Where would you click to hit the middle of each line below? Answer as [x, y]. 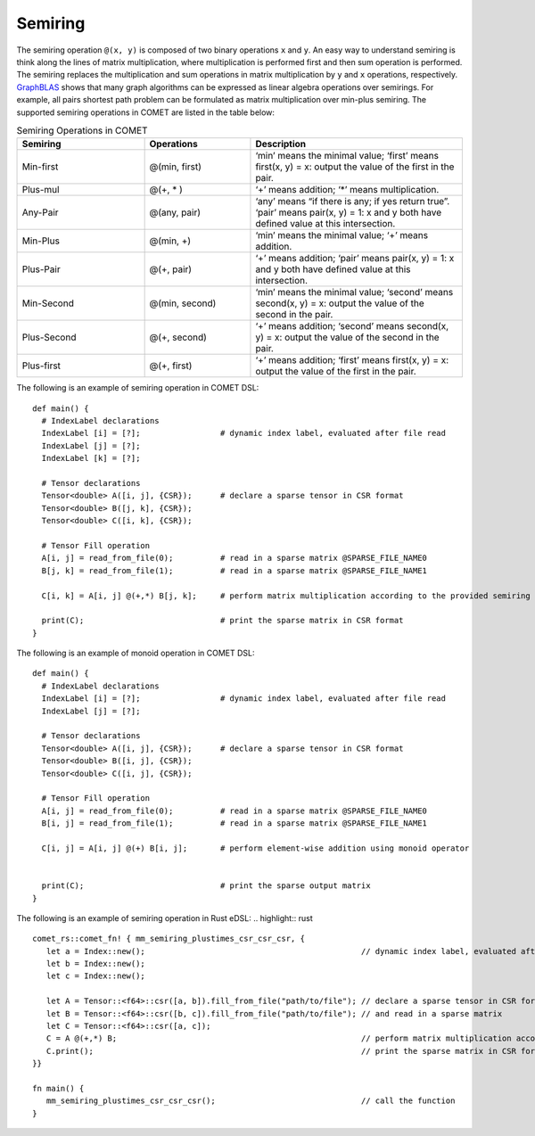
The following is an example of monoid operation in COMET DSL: [136, 653]
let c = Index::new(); [96, 976]
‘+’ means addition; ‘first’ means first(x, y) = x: [352, 360]
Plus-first [41, 366]
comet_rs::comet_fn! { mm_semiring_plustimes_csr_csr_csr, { [169, 939]
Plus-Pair [41, 269]
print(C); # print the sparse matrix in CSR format [222, 621]
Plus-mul [41, 190]
